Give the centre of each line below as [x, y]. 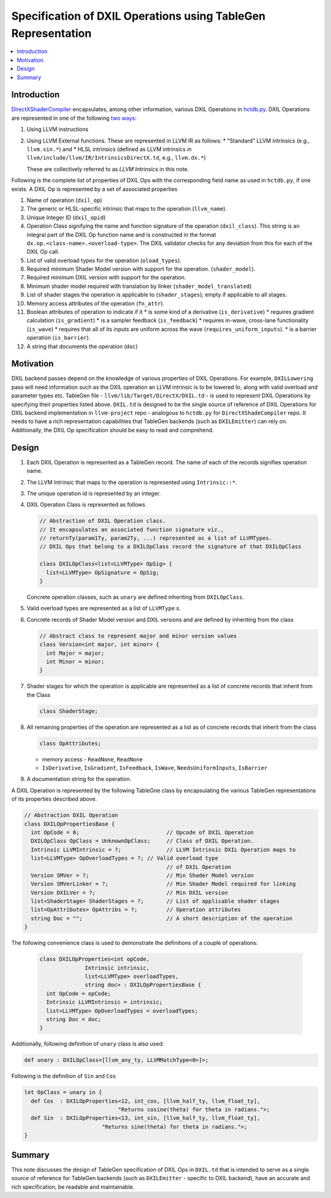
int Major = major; [75, 653]
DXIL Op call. [43, 252]
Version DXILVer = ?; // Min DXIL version [129, 893]
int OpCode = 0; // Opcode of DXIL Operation [143, 832]
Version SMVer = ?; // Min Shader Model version [143, 875]
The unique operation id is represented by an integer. [94, 493]
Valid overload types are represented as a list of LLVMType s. [104, 609]
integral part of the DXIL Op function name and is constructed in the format [121, 235]
